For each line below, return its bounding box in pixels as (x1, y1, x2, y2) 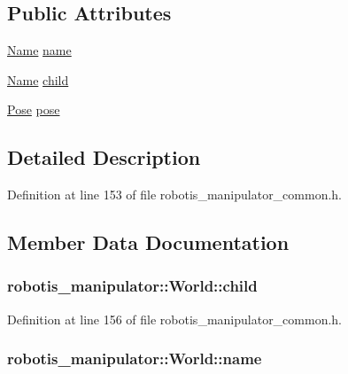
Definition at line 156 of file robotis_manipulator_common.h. (7, 309, 343, 328)
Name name (7, 41, 72, 59)
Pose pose (7, 100, 60, 119)
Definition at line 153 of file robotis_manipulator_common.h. (7, 185, 343, 204)
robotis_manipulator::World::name (7, 347, 262, 370)
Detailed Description (7, 144, 201, 171)
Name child (7, 70, 69, 89)
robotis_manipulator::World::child (7, 275, 258, 297)
